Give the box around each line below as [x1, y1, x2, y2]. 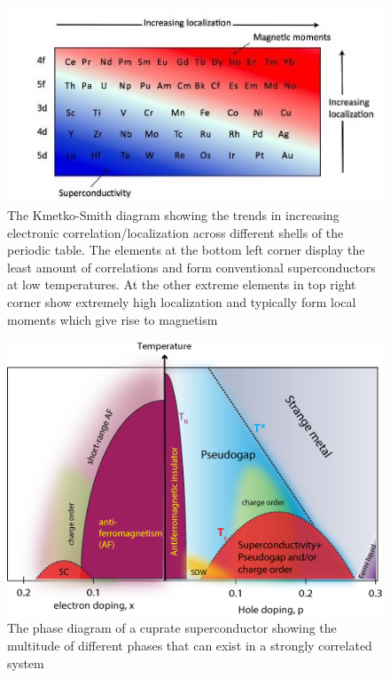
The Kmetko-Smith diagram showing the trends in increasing [7, 205, 339, 224]
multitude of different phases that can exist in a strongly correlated [7, 636, 372, 654]
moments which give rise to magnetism [7, 310, 218, 328]
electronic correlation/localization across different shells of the [7, 223, 344, 241]
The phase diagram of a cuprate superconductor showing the [7, 619, 337, 637]
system [7, 653, 44, 672]
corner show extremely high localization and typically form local [7, 292, 356, 311]
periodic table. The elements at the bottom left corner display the [7, 240, 365, 259]
